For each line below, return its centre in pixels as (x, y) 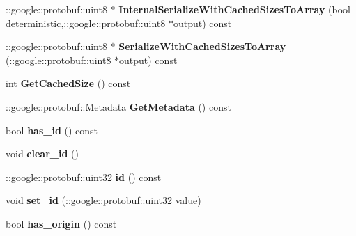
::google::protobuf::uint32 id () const (84, 176)
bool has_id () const (52, 130)
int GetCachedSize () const (68, 83)
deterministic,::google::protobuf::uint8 (86, 23)
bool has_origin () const (61, 223)
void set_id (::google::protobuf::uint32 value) (103, 200)
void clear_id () (42, 154)
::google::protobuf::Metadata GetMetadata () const (118, 106)
